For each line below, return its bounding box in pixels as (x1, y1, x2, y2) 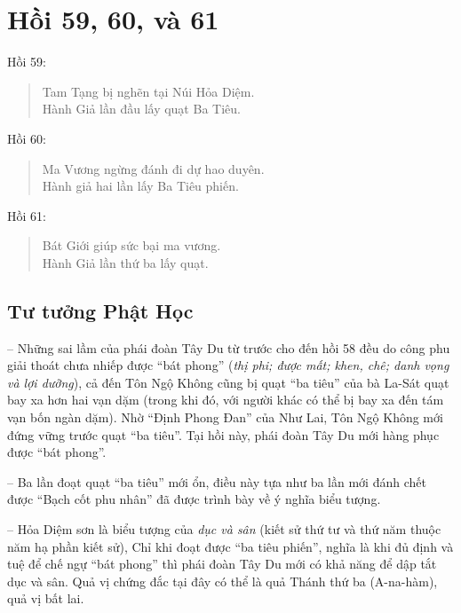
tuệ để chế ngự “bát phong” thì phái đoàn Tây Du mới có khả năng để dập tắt (7, 554, 437, 573)
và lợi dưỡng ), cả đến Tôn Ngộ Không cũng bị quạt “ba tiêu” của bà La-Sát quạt (7, 373, 449, 391)
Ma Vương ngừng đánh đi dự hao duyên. (42, 159, 265, 177)
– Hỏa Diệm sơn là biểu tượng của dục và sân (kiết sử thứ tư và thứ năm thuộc (7, 520, 441, 538)
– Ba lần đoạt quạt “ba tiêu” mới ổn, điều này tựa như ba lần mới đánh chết (7, 472, 426, 491)
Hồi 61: (7, 206, 46, 224)
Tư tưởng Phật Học (7, 296, 194, 324)
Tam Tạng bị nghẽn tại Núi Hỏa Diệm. (42, 82, 255, 100)
